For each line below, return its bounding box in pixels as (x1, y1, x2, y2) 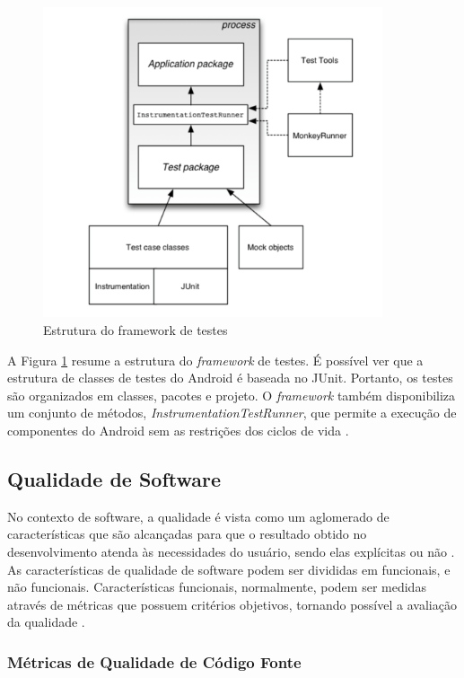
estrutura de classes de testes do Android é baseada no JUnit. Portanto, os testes (7, 368, 453, 387)
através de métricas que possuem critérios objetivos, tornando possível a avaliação (7, 594, 457, 613)
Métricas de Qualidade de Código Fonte (7, 650, 302, 673)
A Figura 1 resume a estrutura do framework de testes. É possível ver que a (7, 350, 424, 369)
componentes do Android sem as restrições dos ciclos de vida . (7, 421, 349, 440)
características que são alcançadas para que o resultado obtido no (7, 524, 367, 543)
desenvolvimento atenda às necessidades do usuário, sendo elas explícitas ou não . (7, 542, 455, 560)
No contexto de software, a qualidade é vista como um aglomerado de (7, 506, 390, 525)
